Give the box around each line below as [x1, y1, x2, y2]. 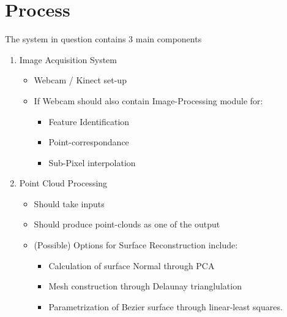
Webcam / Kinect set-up [34, 74, 127, 86]
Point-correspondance [48, 136, 129, 148]
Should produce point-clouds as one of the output [34, 218, 220, 231]
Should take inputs [34, 197, 105, 210]
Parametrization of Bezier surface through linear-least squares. [48, 300, 283, 313]
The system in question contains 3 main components [5, 32, 202, 45]
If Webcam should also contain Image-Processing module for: [34, 94, 263, 107]
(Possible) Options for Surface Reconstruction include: [34, 239, 238, 251]
